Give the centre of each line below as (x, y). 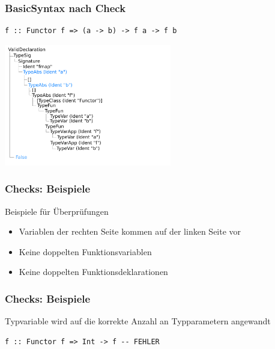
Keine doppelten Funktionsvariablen (85, 251)
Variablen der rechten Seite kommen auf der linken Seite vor (130, 231)
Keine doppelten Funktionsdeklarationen (93, 272)
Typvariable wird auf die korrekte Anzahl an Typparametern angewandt (138, 321)
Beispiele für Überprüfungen (57, 211)
